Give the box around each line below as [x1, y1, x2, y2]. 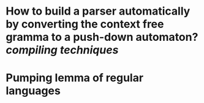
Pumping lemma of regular [6, 71, 144, 85]
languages [6, 84, 61, 98]
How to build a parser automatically [6, 4, 191, 18]
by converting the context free [6, 17, 164, 31]
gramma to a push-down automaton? [6, 30, 198, 44]
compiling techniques [6, 43, 119, 57]
